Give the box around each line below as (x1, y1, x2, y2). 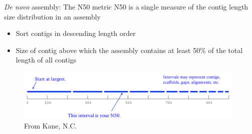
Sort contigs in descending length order (15, 28, 136, 38)
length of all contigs (15, 54, 76, 65)
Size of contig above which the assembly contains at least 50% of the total (15, 44, 243, 55)
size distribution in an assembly (4, 11, 101, 21)
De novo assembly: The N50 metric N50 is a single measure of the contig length (4, 1, 248, 11)
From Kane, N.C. (24, 120, 77, 131)
